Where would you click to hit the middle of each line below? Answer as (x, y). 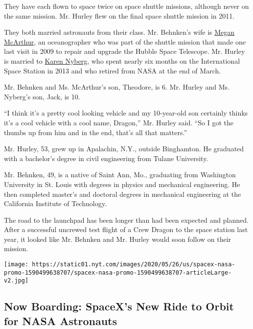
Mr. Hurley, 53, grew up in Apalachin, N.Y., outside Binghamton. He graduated (124, 149)
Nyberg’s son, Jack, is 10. (42, 96)
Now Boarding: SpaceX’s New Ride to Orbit (119, 306)
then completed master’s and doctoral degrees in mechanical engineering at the (123, 194)
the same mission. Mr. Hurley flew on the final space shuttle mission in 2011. (119, 15)
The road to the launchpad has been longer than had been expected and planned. (126, 220)
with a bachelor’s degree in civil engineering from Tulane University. (106, 158)
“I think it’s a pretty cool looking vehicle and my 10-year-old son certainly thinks (126, 113)
